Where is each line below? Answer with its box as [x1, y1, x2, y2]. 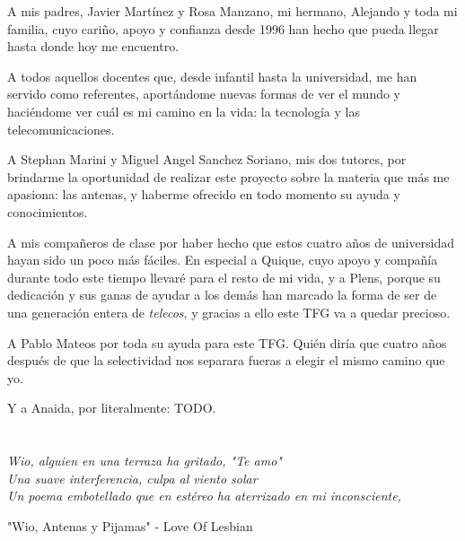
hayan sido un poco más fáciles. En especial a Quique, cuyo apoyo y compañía [7, 250, 438, 269]
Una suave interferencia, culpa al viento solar [7, 468, 258, 487]
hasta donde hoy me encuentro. [7, 37, 180, 56]
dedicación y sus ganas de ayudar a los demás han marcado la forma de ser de [7, 285, 437, 304]
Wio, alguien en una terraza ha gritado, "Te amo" [7, 451, 282, 470]
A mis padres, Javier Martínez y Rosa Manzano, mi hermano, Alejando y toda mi [7, 2, 458, 20]
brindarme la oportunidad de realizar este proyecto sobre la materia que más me [7, 167, 450, 186]
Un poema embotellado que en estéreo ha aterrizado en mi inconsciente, [7, 486, 401, 505]
